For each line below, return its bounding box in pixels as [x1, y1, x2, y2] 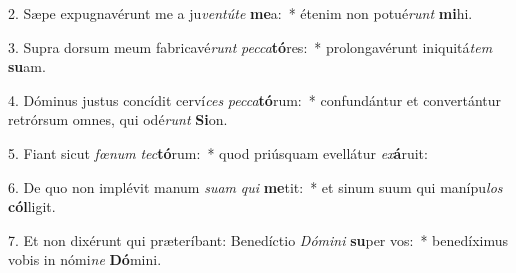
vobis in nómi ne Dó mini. [8, 249, 162, 270]
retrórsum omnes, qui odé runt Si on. [8, 109, 228, 130]
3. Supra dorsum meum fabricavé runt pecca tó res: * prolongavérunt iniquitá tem [8, 36, 493, 57]
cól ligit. [8, 196, 56, 217]
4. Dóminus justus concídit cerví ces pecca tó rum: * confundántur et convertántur [8, 89, 502, 110]
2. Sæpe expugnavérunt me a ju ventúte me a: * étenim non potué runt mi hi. [8, 3, 473, 23]
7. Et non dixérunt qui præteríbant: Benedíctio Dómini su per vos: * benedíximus [8, 229, 509, 250]
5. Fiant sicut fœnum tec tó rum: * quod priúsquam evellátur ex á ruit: [8, 142, 428, 163]
